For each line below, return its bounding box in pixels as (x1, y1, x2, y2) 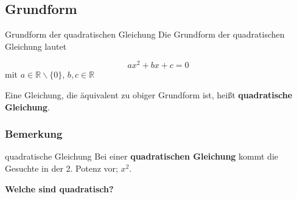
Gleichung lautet (5, 39, 67, 52)
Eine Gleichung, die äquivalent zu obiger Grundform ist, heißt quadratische (5, 89, 293, 101)
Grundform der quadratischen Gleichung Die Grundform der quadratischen (5, 28, 285, 41)
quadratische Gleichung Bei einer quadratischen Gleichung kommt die (5, 150, 278, 163)
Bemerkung (5, 126, 63, 141)
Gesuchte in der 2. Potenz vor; (5, 162, 118, 175)
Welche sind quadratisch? (5, 182, 114, 195)
